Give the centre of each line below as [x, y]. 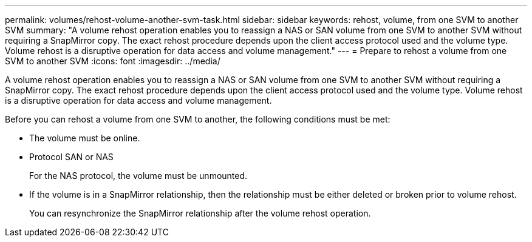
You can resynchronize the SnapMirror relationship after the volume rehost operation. [200, 213]
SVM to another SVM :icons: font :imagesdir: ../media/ [113, 61]
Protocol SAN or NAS [71, 157]
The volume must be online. [85, 138]
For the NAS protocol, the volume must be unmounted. [138, 176]
